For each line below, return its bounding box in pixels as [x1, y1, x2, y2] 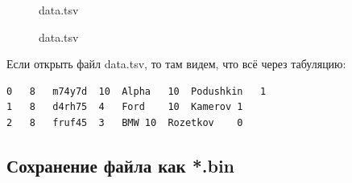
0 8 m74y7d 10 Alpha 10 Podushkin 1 [6, 85, 267, 97]
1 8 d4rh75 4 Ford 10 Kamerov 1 [6, 101, 243, 113]
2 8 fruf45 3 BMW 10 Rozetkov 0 [6, 116, 243, 128]
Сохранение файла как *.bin [6, 152, 234, 177]
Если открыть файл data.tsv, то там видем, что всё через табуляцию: [6, 55, 346, 72]
